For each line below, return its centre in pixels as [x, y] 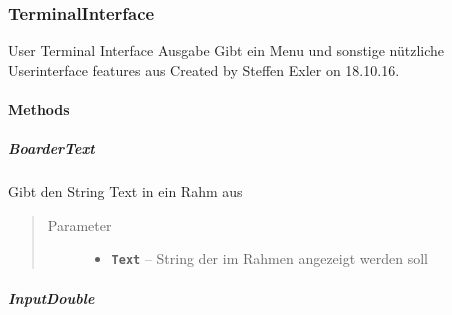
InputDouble [51, 297]
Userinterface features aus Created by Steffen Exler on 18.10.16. [204, 69]
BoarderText [51, 148]
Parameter [79, 224]
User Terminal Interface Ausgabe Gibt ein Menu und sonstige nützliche [226, 50]
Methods [39, 109]
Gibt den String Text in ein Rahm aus [125, 191]
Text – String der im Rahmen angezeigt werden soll [269, 258]
